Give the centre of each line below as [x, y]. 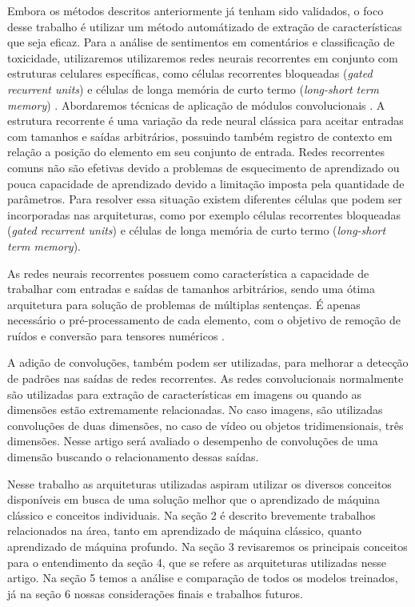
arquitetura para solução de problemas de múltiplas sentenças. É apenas [184, 304]
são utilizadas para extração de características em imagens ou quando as [185, 394]
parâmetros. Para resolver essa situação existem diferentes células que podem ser [205, 199]
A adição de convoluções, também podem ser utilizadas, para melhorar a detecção [208, 362]
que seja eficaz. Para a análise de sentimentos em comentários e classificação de [201, 42]
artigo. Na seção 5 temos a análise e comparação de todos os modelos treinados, [203, 578]
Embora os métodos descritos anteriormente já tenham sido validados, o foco [196, 10]
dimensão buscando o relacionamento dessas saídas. [133, 457]
